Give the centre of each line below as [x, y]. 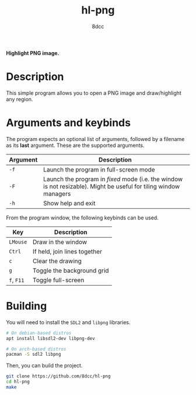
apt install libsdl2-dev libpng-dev [50, 338]
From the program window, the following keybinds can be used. [82, 218]
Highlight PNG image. [33, 53]
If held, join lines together [67, 251]
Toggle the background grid [71, 270]
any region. [20, 99]
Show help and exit [69, 203]
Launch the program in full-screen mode [99, 169]
